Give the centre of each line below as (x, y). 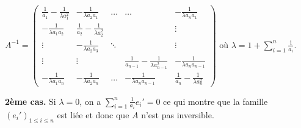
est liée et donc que (93, 115)
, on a (90, 101)
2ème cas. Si (31, 101)
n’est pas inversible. (178, 115)
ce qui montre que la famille (216, 101)
